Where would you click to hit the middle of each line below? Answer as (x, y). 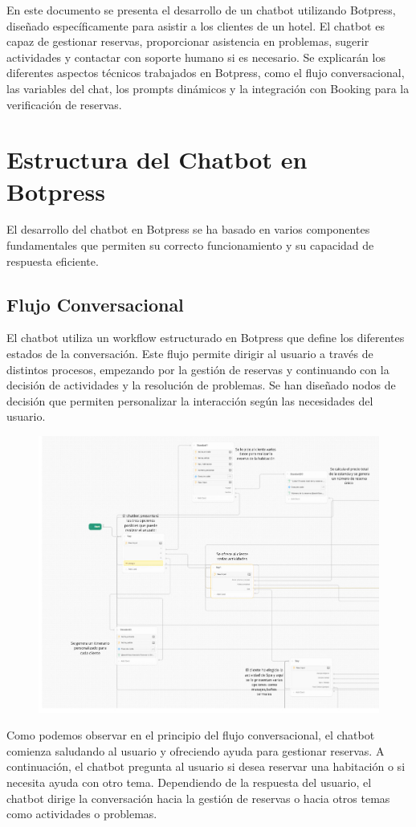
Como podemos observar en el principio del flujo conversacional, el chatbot (191, 735)
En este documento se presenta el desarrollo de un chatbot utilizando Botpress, (201, 10)
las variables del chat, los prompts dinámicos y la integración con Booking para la (208, 88)
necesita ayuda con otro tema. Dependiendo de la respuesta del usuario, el (189, 782)
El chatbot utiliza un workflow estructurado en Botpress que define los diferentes (206, 338)
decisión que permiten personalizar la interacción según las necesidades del (190, 400)
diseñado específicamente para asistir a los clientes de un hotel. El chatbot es (196, 25)
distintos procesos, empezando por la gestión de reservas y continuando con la (198, 369)
